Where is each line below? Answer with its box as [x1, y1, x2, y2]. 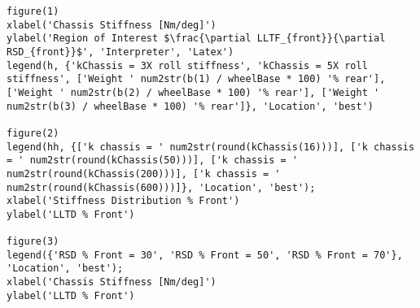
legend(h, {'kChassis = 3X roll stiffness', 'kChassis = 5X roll [7, 59, 368, 72]
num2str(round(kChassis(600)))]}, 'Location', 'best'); [7, 181, 316, 193]
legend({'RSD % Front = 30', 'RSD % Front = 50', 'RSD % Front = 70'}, [7, 249, 403, 261]
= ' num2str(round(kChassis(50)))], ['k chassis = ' [7, 154, 298, 167]
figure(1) [7, 6, 59, 17]
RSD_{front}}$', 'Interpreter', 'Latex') [7, 46, 234, 58]
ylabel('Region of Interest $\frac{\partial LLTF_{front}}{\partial [7, 33, 386, 45]
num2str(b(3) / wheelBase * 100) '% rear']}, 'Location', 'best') [7, 100, 374, 112]
